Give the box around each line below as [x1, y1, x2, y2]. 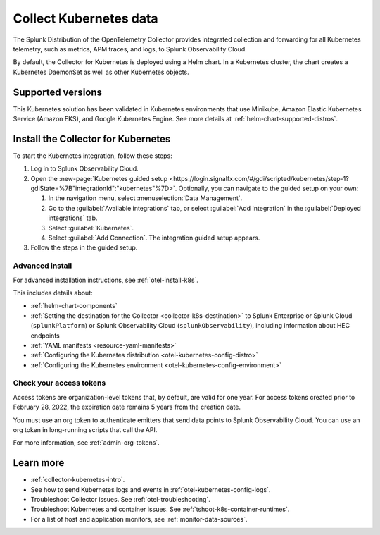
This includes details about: [13, 288, 93, 297]
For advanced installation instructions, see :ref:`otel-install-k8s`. [13, 276, 198, 284]
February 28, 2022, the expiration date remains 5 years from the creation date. [13, 402, 241, 412]
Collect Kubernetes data [13, 11, 158, 26]
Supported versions [13, 86, 102, 98]
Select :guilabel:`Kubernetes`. [48, 223, 134, 232]
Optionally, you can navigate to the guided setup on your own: [178, 184, 359, 193]
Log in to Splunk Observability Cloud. [30, 164, 139, 173]
